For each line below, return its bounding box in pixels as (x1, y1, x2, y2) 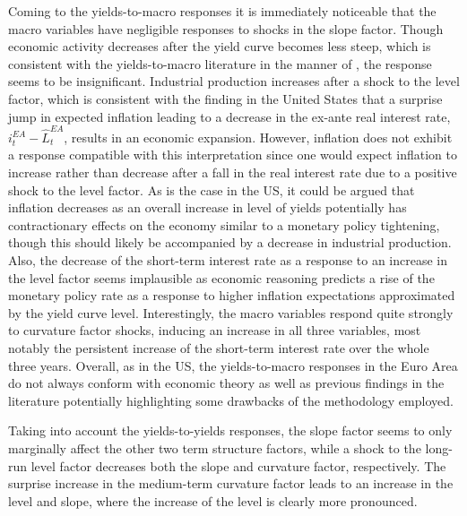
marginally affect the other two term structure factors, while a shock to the (8, 438, 421, 457)
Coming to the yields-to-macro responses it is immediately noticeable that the (8, 2, 437, 20)
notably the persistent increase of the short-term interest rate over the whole (8, 339, 429, 357)
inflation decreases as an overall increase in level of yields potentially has (8, 198, 407, 217)
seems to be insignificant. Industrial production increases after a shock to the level (8, 72, 460, 90)
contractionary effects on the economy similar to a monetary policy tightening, (8, 215, 440, 234)
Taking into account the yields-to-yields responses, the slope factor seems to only (8, 421, 453, 440)
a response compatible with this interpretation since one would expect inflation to (8, 145, 457, 164)
